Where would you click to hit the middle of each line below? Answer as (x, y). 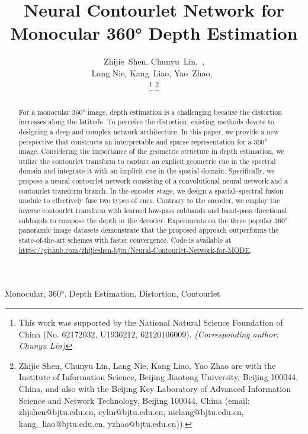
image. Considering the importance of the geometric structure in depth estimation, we (151, 151)
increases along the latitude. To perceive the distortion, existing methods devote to (146, 122)
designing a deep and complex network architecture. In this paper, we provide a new (149, 131)
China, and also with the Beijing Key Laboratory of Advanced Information (155, 388)
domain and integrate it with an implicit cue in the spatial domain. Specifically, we (147, 171)
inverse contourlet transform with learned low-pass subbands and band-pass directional (153, 210)
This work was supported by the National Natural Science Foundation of (151, 322)
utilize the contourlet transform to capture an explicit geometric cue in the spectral (147, 161)
